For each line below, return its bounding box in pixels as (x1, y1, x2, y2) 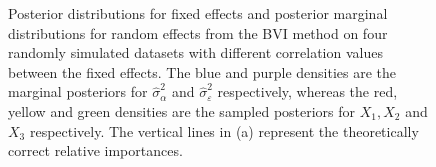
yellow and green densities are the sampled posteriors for (8, 100, 356, 121)
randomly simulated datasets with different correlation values (8, 42, 383, 63)
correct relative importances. (8, 140, 183, 161)
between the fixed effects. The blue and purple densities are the (8, 61, 396, 82)
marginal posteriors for (8, 81, 148, 102)
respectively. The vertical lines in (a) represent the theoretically (29, 120, 419, 141)
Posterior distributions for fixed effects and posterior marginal (8, 3, 388, 23)
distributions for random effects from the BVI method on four (8, 22, 388, 43)
